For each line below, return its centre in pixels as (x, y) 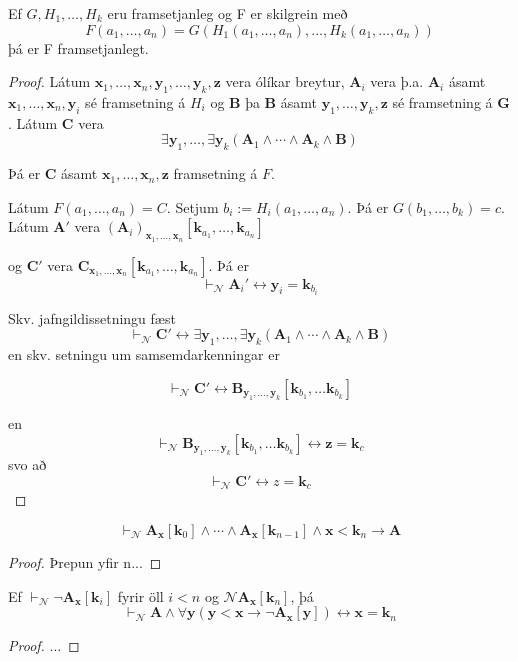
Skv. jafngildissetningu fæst (92, 317)
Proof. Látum (49, 81)
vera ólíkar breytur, (285, 81)
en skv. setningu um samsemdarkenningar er (144, 354)
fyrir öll (140, 595)
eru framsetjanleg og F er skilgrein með (227, 13)
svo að (27, 464)
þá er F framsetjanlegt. (78, 47)
